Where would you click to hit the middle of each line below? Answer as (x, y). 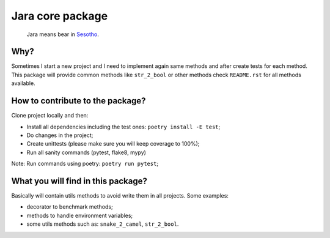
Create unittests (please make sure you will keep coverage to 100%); (113, 144)
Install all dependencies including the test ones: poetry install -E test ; (123, 127)
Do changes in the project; (60, 135)
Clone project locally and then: (50, 116)
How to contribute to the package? (79, 101)
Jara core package (60, 16)
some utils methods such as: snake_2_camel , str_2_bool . (103, 224)
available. (24, 83)
